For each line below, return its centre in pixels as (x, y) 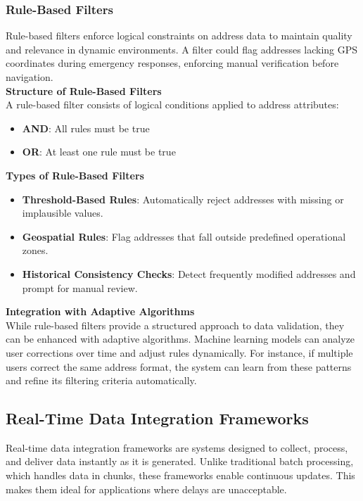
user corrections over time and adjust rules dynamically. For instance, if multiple (179, 352)
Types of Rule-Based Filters (75, 175)
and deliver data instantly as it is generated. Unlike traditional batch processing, (180, 461)
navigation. (30, 77)
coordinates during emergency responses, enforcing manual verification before (172, 63)
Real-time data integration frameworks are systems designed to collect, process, (177, 447)
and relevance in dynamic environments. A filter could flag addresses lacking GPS (182, 49)
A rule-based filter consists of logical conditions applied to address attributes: (172, 104)
